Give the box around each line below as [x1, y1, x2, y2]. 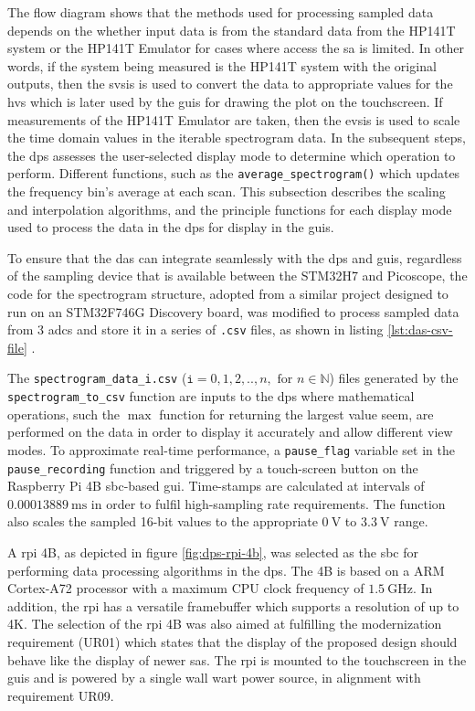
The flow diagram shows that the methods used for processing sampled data [7, 3, 434, 21]
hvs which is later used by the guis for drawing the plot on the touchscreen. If [7, 91, 443, 111]
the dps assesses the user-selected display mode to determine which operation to [7, 145, 456, 164]
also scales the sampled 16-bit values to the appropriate [7, 512, 318, 531]
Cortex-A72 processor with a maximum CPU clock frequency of [7, 578, 364, 598]
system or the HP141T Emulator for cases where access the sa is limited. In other [7, 38, 465, 58]
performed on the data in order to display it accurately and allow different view [7, 422, 453, 441]
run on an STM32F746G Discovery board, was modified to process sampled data [7, 302, 459, 321]
